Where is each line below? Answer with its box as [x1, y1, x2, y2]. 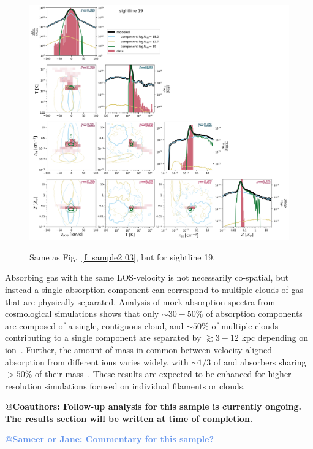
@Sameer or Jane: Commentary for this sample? [5, 432, 214, 445]
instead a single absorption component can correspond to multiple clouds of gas [5, 283, 304, 295]
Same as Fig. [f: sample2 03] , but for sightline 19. [29, 250, 216, 263]
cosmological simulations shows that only [5, 307, 159, 320]
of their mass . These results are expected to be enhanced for [34, 367, 265, 380]
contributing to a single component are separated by [5, 331, 202, 344]
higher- [268, 367, 295, 380]
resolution [5, 379, 42, 392]
